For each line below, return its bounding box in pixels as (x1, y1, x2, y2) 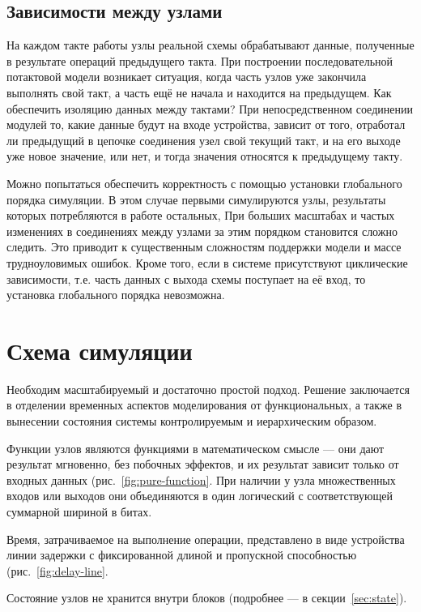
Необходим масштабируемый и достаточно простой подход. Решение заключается (6, 380, 410, 397)
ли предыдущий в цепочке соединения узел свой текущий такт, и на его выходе (6, 131, 401, 148)
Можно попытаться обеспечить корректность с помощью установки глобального (6, 174, 402, 191)
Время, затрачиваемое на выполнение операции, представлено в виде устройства (6, 530, 405, 547)
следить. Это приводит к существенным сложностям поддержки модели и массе (6, 238, 402, 255)
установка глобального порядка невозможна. (6, 286, 225, 303)
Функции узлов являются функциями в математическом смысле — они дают (6, 439, 385, 456)
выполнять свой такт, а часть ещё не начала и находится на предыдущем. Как (6, 83, 392, 101)
